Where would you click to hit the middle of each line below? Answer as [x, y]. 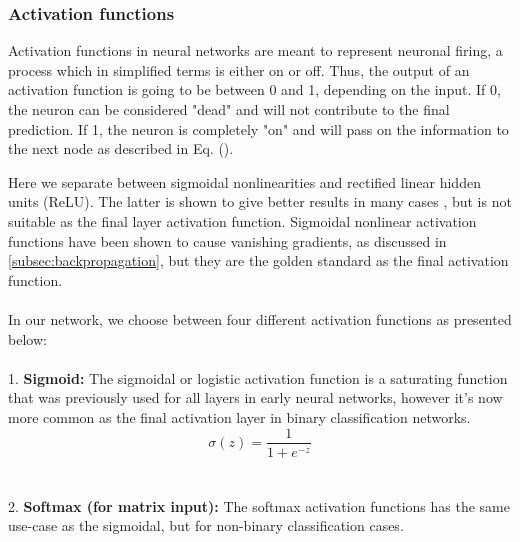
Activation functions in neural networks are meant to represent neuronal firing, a [255, 50]
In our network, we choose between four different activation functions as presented [260, 318]
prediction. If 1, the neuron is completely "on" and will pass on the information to [258, 128]
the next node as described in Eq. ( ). [121, 148]
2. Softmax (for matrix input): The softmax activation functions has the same [259, 505]
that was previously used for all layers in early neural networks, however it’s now [255, 397]
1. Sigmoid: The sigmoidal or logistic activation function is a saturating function [258, 377]
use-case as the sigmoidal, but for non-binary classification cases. [206, 525]
